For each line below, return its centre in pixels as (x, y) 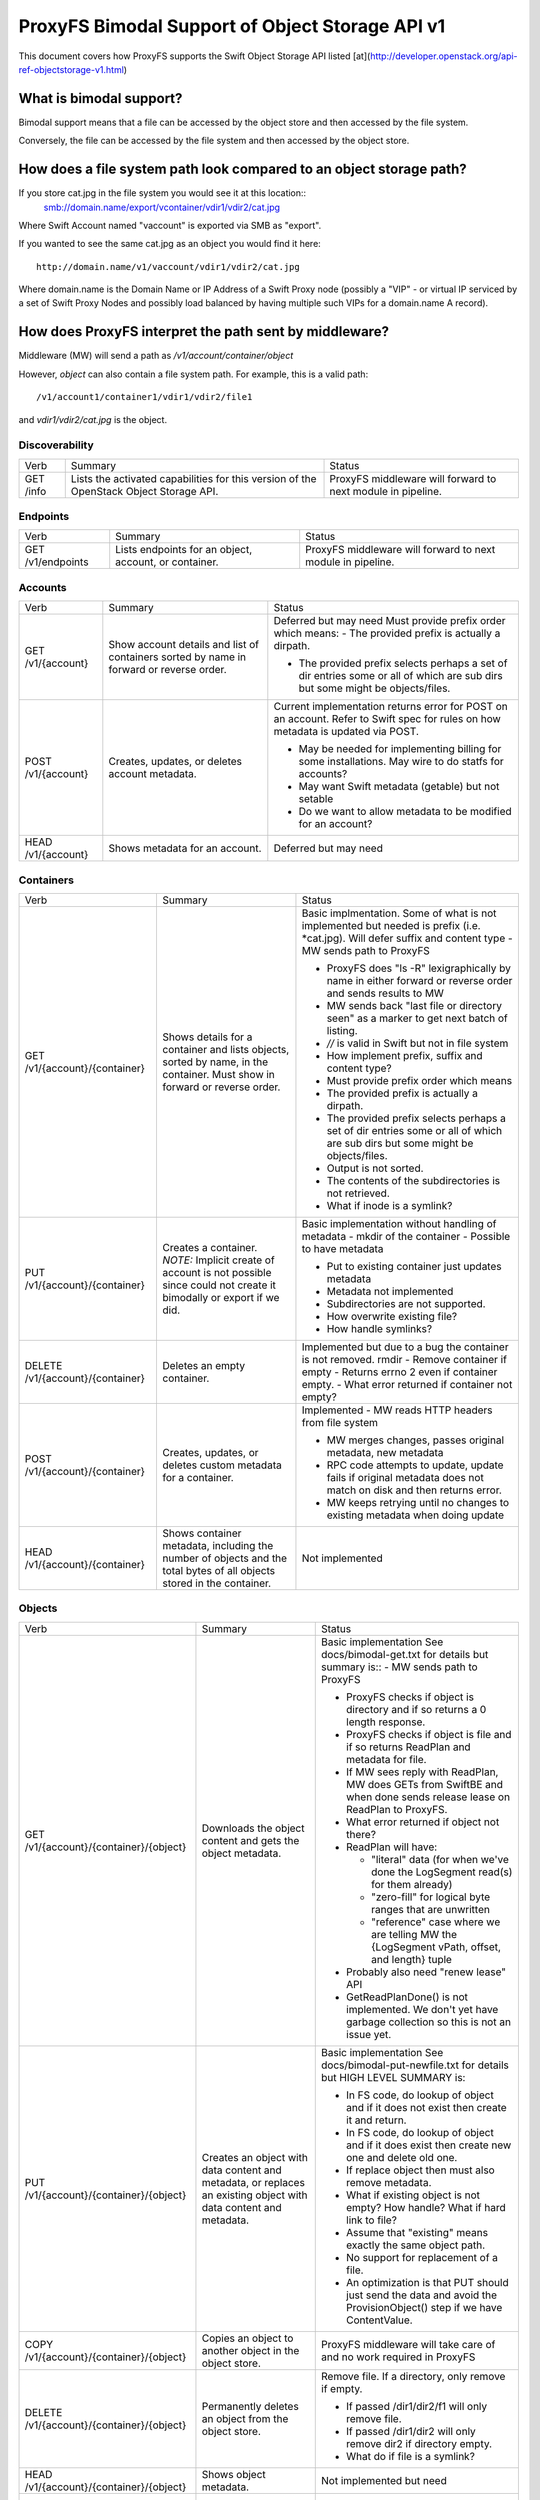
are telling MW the (414, 1934)
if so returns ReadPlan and (408, 1747)
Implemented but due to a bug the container (405, 1347)
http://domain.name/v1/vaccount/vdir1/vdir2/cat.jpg (168, 266)
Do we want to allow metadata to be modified (405, 812)
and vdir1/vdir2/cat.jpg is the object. (93, 419)
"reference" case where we (436, 1922)
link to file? (371, 2220)
